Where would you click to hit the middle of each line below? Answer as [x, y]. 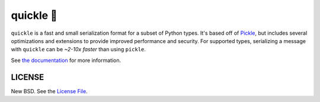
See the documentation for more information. [66, 60]
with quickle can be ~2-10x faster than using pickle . [79, 50]
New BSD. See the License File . [49, 91]
